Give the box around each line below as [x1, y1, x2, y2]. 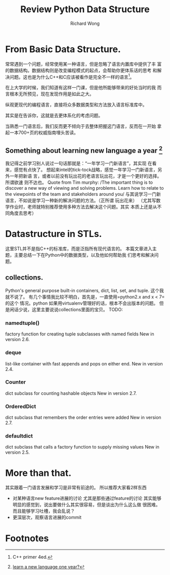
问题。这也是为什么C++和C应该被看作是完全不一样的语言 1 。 [9, 73, 135, 80]
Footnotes [5, 532, 49, 544]
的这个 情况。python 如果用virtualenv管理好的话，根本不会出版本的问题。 [5, 300, 158, 306]
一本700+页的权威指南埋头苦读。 [9, 129, 78, 136]
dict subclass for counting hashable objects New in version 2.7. [5, 390, 137, 396]
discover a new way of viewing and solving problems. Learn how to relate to [5, 185, 164, 191]
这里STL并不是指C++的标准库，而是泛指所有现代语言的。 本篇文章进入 [5, 246, 153, 252]
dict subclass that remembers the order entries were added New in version [5, 415, 161, 421]
